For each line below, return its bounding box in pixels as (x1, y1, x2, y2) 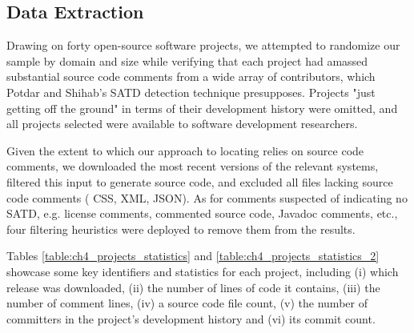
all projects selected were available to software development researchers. (6, 115, 358, 132)
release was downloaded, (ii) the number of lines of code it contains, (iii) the (6, 279, 380, 295)
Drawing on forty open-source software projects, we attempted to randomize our (6, 37, 400, 54)
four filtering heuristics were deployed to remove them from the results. (6, 220, 356, 237)
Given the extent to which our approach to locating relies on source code (6, 142, 364, 158)
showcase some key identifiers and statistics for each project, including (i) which (6, 263, 399, 279)
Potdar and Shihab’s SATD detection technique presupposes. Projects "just (6, 83, 376, 100)
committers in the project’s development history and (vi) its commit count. (6, 310, 376, 327)
